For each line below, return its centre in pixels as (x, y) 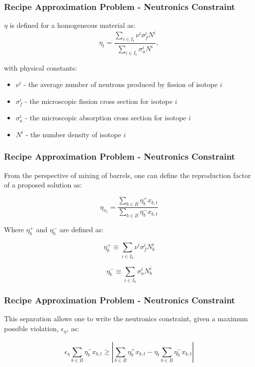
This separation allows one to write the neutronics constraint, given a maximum (126, 319)
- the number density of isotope (73, 134)
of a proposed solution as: (43, 185)
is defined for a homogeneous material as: (73, 25)
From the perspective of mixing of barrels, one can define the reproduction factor (127, 175)
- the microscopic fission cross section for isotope (99, 101)
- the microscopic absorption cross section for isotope (106, 118)
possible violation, (31, 328)
